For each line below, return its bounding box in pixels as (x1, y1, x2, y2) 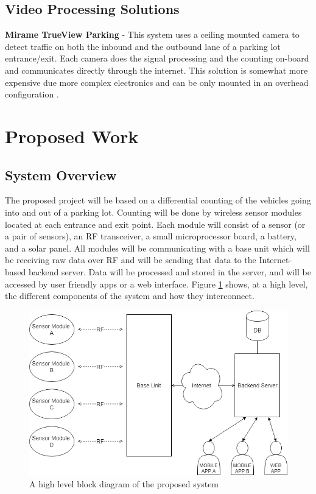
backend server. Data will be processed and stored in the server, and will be (28, 265, 311, 278)
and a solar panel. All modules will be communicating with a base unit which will (5, 241, 310, 254)
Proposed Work (5, 123, 139, 148)
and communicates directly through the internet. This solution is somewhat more (5, 63, 308, 76)
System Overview (5, 165, 117, 184)
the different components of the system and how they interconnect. (5, 289, 255, 302)
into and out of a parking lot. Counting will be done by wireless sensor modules (5, 205, 302, 218)
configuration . (5, 88, 59, 101)
